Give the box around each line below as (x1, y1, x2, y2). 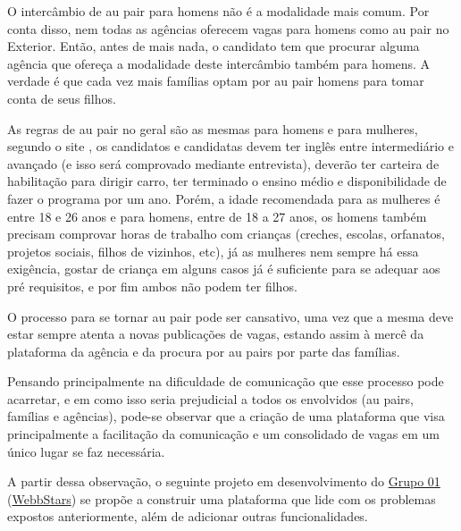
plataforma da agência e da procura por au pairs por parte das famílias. (7, 341, 400, 360)
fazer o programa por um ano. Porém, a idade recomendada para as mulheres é (7, 189, 440, 207)
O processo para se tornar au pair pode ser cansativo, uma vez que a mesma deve (7, 307, 454, 325)
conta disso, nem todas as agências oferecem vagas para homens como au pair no (7, 19, 449, 38)
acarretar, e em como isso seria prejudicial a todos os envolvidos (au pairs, (7, 389, 414, 408)
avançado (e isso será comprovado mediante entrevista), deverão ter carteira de (7, 154, 440, 173)
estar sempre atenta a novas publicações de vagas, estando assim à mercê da (7, 324, 424, 343)
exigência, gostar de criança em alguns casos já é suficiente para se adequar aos (7, 259, 440, 278)
